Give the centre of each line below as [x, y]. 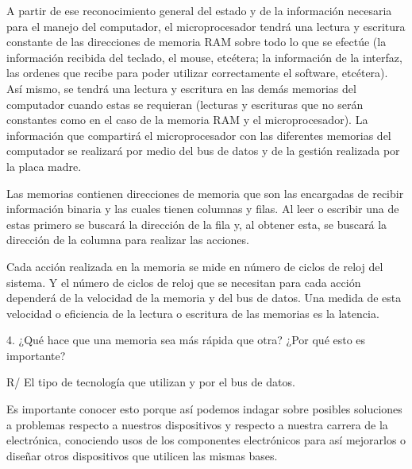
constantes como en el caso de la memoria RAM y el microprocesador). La [187, 120]
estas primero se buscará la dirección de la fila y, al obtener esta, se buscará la [197, 224]
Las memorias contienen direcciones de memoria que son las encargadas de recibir [205, 193]
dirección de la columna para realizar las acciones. [128, 240]
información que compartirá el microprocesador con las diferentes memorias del [199, 135]
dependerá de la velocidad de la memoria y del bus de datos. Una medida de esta [204, 298]
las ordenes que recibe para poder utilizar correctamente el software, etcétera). [197, 73]
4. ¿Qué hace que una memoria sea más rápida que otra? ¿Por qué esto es [186, 340]
